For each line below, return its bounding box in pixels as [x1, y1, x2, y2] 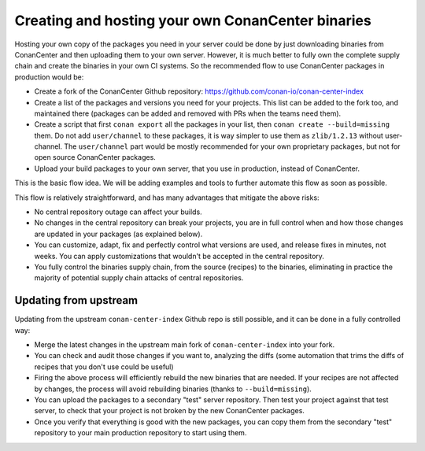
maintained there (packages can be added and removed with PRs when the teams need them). [34, 109, 342, 118]
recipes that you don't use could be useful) [34, 362, 174, 372]
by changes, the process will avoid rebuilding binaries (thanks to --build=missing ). [34, 384, 312, 394]
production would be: [14, 72, 84, 82]
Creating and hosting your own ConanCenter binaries [14, 12, 371, 29]
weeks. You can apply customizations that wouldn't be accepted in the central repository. [34, 251, 324, 261]
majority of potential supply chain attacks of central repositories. [34, 273, 244, 283]
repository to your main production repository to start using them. [34, 428, 247, 438]
